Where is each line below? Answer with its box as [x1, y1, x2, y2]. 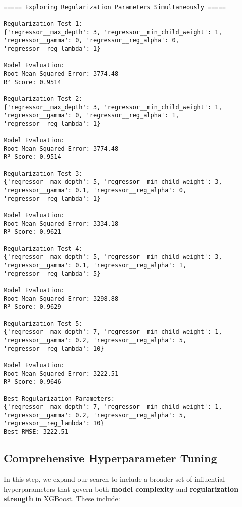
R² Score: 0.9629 [4, 303, 61, 311]
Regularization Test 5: [4, 320, 83, 327]
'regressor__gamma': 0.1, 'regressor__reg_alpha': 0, [4, 187, 187, 194]
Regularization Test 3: [4, 170, 83, 177]
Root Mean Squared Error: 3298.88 [4, 295, 119, 302]
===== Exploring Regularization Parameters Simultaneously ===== [4, 3, 226, 11]
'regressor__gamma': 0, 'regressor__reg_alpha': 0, [4, 37, 179, 44]
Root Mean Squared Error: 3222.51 [4, 370, 119, 377]
